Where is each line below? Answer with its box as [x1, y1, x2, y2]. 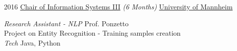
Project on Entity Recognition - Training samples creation [4, 28, 181, 38]
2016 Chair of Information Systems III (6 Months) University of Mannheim [4, 1, 233, 11]
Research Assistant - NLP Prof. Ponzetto [4, 18, 129, 28]
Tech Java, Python [4, 37, 60, 48]
